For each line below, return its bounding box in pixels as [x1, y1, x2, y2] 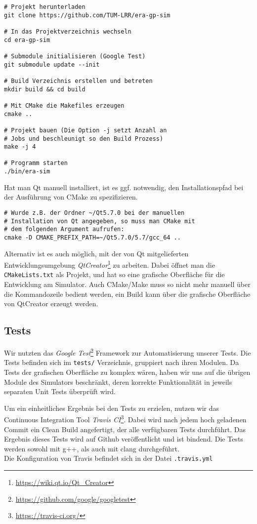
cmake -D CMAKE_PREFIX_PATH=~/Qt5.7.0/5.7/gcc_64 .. [4, 234, 181, 241]
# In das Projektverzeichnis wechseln [4, 28, 131, 35]
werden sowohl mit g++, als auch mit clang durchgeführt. [4, 443, 179, 453]
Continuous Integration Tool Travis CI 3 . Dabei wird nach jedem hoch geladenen [4, 413, 247, 425]
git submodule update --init [4, 61, 100, 68]
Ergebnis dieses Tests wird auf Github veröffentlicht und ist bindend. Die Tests [4, 434, 243, 444]
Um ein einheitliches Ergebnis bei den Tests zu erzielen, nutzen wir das [4, 403, 219, 413]
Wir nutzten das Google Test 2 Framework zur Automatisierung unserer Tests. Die [4, 346, 251, 358]
